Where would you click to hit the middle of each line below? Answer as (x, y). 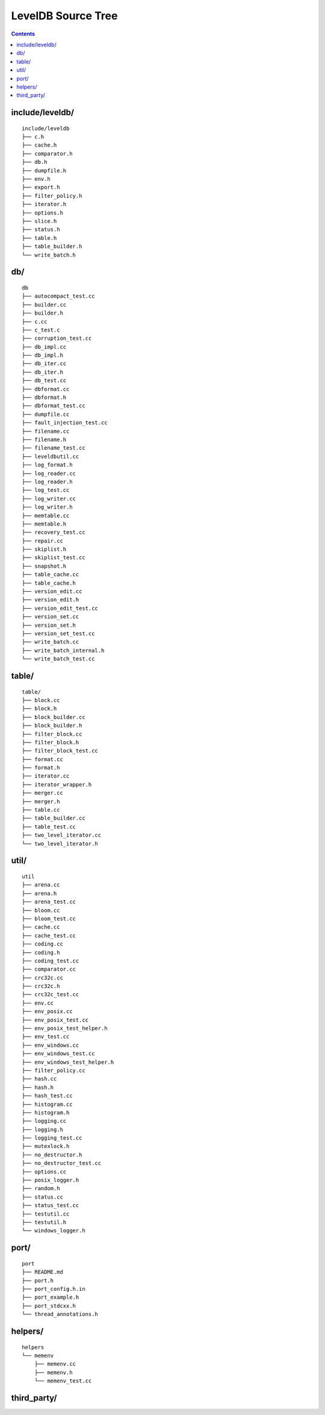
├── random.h (41, 1188)
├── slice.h (39, 221)
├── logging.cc (44, 1121)
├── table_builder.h (52, 246)
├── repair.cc (42, 541)
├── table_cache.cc (51, 575)
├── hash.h (38, 1087)
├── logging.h (42, 1129)
